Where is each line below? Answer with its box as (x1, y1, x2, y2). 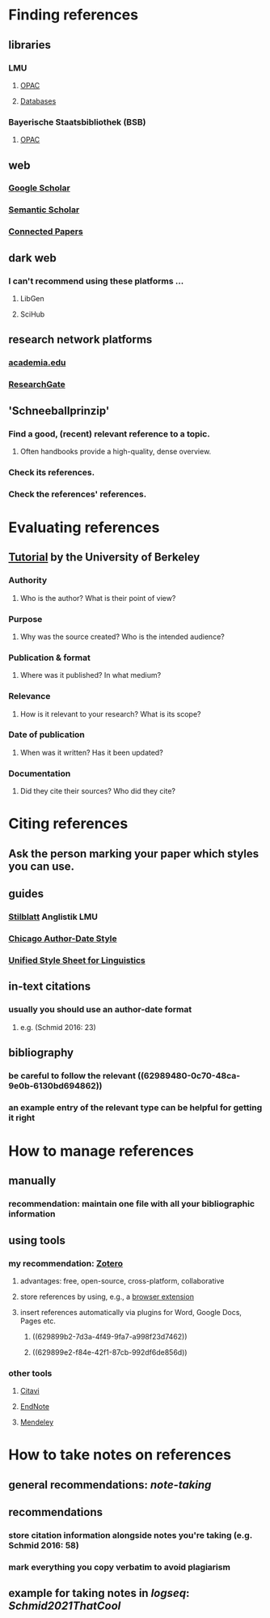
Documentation (8, 768, 71, 779)
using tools (8, 1233, 66, 1247)
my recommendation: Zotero (8, 1258, 124, 1269)
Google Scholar (8, 182, 70, 194)
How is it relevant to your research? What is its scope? (19, 709, 201, 718)
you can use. (8, 859, 75, 873)
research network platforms (8, 333, 153, 347)
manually (8, 1174, 57, 1188)
